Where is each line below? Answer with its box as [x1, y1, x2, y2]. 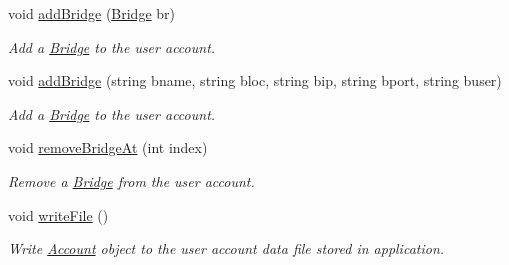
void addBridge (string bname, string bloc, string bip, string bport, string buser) [8, 70, 502, 91]
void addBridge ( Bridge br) [8, 3, 176, 23]
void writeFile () [8, 204, 109, 225]
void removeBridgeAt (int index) [8, 137, 208, 158]
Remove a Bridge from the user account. [8, 170, 255, 191]
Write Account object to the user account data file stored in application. [8, 238, 445, 259]
